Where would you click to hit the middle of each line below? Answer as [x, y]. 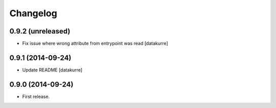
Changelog [33, 13]
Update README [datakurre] [52, 70]
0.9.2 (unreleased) [40, 31]
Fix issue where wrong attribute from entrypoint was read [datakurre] [95, 44]
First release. [36, 96]
